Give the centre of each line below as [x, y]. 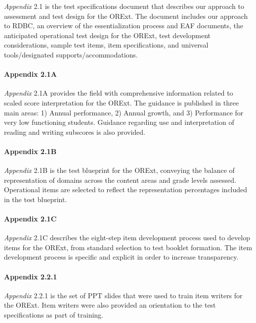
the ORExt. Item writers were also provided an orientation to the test [110, 305]
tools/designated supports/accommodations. [71, 54]
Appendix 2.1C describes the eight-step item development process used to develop [127, 238]
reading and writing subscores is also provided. [75, 132]
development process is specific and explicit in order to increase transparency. [121, 257]
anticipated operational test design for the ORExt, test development [107, 35]
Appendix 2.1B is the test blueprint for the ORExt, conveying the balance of [119, 170]
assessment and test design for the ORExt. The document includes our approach [126, 16]
